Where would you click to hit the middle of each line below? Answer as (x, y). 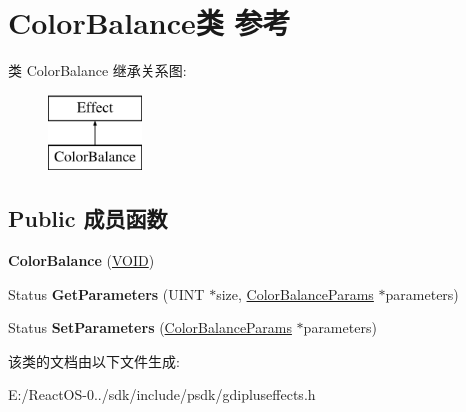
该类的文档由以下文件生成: (94, 360)
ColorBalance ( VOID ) (81, 260)
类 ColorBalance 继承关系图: (97, 70)
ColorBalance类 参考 (149, 22)
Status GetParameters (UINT (106, 293)
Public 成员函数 (88, 218)
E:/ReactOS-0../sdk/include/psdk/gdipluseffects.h (162, 394)
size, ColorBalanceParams (295, 293)
